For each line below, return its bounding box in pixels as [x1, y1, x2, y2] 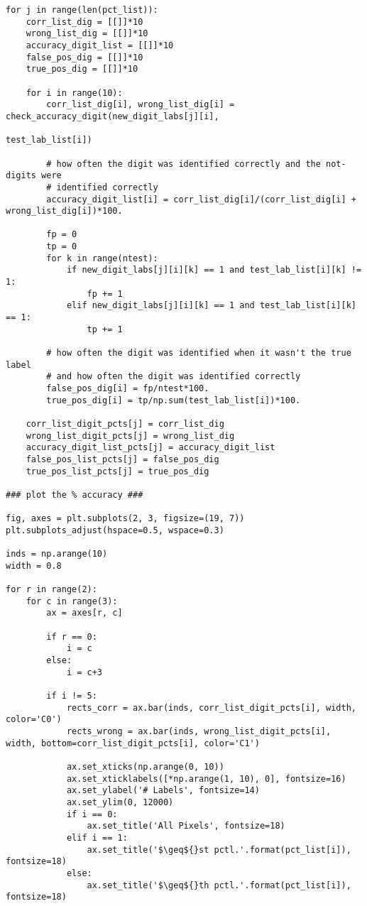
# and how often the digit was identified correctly [46, 371, 301, 382]
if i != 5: [46, 691, 97, 702]
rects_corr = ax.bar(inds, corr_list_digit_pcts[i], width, [66, 702, 356, 713]
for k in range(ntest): [46, 253, 158, 263]
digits [6, 170, 36, 181]
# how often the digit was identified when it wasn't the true [46, 348, 351, 359]
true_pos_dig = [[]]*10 [26, 64, 138, 75]
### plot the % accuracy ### [6, 489, 143, 500]
